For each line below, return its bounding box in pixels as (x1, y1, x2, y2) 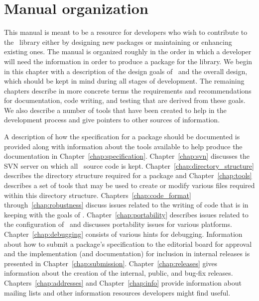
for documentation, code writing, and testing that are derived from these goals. (4, 95, 246, 105)
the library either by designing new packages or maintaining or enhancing (4, 36, 232, 47)
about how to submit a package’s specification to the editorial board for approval (4, 238, 252, 249)
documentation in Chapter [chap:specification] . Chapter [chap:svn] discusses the (4, 151, 250, 161)
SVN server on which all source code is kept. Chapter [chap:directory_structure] (4, 160, 254, 171)
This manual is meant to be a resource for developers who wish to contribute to (4, 27, 248, 37)
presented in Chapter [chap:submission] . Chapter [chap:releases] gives (4, 258, 218, 268)
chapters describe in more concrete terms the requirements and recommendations (4, 85, 252, 96)
